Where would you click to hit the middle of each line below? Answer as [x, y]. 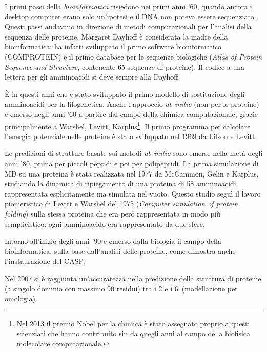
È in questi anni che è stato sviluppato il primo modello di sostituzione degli [125, 94]
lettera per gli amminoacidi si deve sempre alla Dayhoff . [93, 77]
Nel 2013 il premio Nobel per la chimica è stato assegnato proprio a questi [133, 323]
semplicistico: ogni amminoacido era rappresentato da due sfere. [105, 223]
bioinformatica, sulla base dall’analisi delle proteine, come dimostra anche [120, 251]
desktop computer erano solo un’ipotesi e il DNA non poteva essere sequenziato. [130, 16]
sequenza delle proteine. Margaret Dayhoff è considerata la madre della [116, 36]
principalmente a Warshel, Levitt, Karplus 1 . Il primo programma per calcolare [128, 125]
